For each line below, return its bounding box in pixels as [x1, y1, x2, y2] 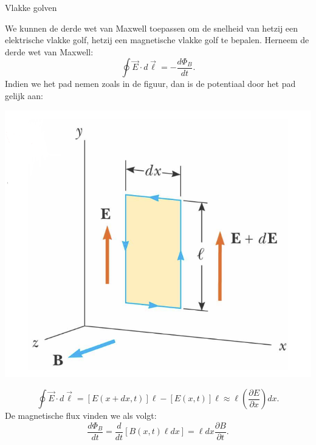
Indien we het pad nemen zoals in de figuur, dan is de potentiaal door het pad [5, 77, 296, 90]
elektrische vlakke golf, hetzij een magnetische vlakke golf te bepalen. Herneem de [5, 33, 309, 46]
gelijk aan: [5, 89, 44, 102]
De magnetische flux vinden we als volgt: [5, 409, 157, 422]
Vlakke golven [5, 1, 57, 13]
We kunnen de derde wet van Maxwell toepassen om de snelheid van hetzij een [5, 21, 298, 34]
